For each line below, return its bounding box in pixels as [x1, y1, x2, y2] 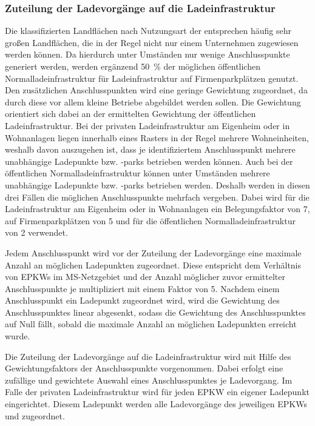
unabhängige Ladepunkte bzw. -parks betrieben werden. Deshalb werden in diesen [5, 178, 310, 191]
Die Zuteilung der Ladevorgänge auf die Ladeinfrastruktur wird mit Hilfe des [5, 350, 291, 362]
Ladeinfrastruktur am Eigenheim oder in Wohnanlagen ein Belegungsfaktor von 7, [5, 202, 310, 215]
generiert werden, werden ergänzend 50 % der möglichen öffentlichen [5, 60, 260, 72]
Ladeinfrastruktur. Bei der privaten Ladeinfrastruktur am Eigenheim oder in [5, 119, 290, 131]
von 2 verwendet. [5, 226, 68, 239]
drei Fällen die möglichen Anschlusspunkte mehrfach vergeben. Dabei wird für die [5, 190, 310, 203]
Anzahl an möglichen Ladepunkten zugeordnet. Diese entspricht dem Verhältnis [5, 258, 302, 271]
